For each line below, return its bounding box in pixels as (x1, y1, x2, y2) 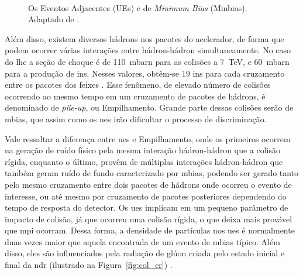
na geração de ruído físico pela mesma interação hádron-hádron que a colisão (5, 144, 280, 156)
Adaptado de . (28, 13, 80, 25)
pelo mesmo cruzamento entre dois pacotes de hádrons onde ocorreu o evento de (5, 178, 292, 190)
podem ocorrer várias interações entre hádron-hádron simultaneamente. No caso (5, 44, 291, 56)
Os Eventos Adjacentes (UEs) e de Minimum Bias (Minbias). (28, 1, 247, 13)
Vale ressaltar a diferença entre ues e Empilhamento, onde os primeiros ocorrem (5, 132, 291, 145)
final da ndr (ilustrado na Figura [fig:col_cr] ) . (5, 259, 173, 271)
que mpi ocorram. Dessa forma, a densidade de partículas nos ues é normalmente (5, 224, 295, 236)
